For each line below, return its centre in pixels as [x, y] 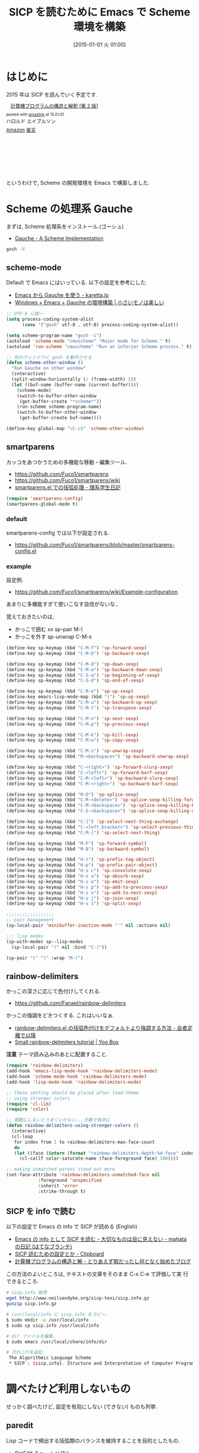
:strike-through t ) [62, 1191]
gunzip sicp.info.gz [32, 1304]
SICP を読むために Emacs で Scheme [99, 12]
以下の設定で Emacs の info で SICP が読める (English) [72, 1227]
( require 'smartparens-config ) [45, 499]
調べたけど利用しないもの [69, 1389]
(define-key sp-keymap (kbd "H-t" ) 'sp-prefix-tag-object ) [81, 860]
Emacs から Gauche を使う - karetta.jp [62, 295]
